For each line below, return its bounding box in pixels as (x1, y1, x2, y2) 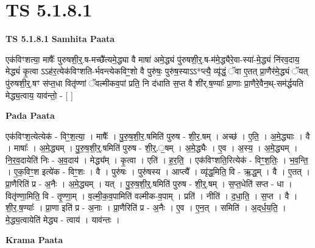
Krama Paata (5, 233, 63, 246)
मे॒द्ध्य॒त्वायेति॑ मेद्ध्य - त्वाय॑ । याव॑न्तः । (5, 213, 120, 225)
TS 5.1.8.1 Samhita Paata (5, 32, 115, 45)
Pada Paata (5, 109, 55, 122)
